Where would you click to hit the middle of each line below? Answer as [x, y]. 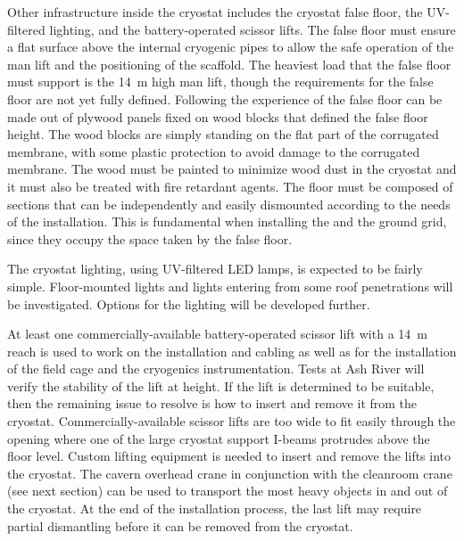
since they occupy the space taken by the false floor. [150, 238]
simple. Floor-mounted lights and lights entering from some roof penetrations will [230, 286]
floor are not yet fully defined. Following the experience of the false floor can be [225, 98]
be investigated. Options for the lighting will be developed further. [189, 303]
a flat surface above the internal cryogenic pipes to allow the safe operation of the [231, 47]
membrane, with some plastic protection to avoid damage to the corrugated [214, 151]
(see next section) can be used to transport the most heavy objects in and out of [228, 491]
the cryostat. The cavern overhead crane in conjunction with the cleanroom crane [230, 473]
